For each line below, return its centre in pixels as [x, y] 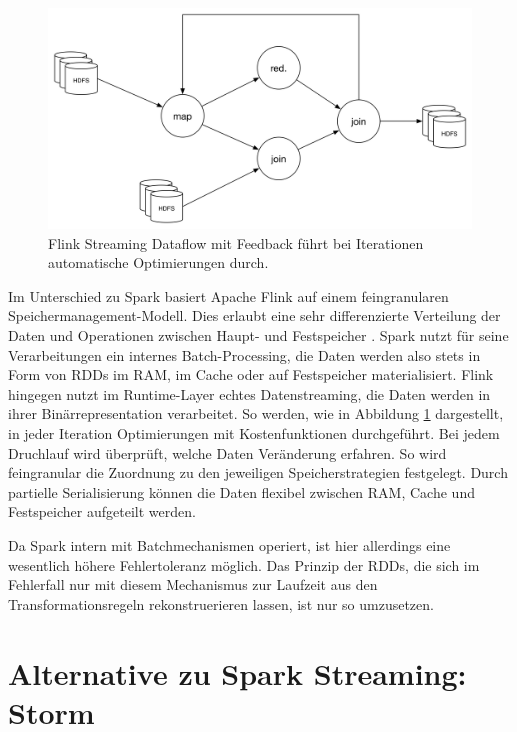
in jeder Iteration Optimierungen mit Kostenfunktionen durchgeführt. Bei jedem [254, 433]
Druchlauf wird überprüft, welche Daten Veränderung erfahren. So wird [227, 452]
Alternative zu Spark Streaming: [237, 672]
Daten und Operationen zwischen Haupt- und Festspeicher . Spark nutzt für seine [258, 335]
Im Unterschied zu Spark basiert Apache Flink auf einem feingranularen [228, 295]
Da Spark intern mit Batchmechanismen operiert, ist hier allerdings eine [229, 545]
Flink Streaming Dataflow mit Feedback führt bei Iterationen [236, 242]
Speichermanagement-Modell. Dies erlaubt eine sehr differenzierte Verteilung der [254, 315]
